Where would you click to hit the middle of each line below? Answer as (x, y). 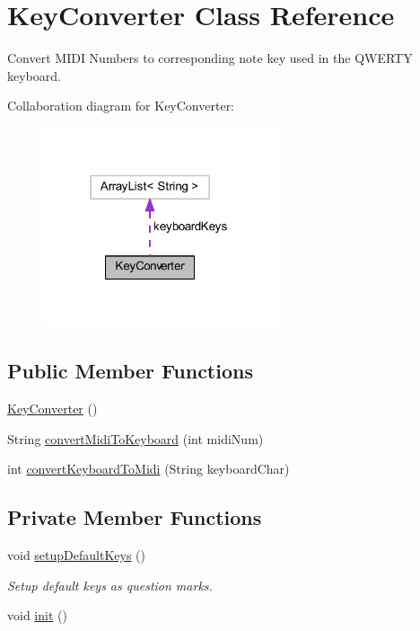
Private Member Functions (135, 517)
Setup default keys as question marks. (110, 585)
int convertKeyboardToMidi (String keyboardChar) (149, 469)
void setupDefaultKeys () (76, 555)
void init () (37, 615)
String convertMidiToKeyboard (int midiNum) (136, 438)
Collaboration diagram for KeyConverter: (121, 106)
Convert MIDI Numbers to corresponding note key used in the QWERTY (210, 58)
